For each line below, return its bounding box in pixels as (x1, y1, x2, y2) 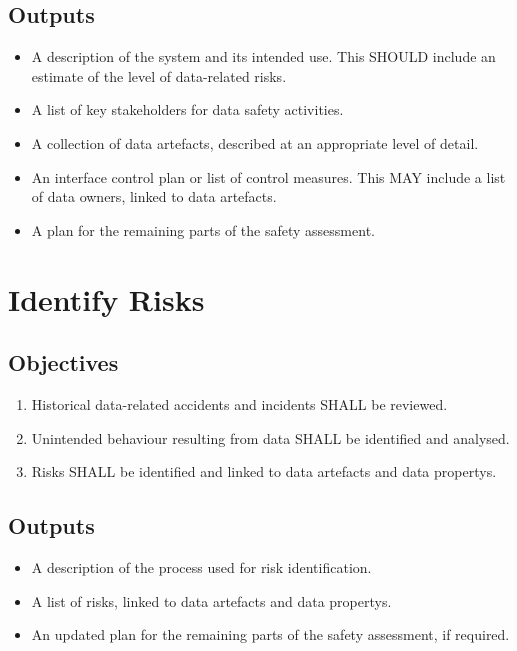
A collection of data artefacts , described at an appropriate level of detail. (31, 132, 479, 153)
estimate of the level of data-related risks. (31, 65, 287, 86)
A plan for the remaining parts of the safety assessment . (31, 219, 375, 240)
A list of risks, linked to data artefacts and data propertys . (31, 590, 392, 611)
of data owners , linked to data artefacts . (31, 186, 277, 207)
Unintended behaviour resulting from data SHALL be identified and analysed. (31, 427, 510, 448)
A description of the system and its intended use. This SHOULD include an (31, 46, 496, 67)
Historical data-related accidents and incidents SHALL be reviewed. (31, 393, 448, 414)
